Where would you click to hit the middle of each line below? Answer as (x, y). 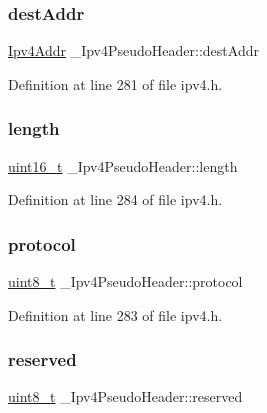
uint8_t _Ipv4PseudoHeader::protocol (125, 281)
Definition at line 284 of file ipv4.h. (115, 199)
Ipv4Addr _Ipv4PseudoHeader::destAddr (133, 50)
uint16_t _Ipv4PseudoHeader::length (123, 165)
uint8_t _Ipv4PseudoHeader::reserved (125, 396)
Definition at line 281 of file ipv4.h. (115, 83)
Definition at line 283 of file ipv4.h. (115, 314)
